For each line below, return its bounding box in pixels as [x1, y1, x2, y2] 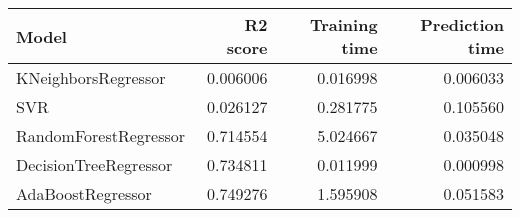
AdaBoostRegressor [16, 182, 152, 205]
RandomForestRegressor [16, 124, 186, 147]
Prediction [420, 13, 504, 36]
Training [309, 13, 378, 36]
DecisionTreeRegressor [16, 153, 173, 176]
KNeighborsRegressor [16, 66, 166, 89]
